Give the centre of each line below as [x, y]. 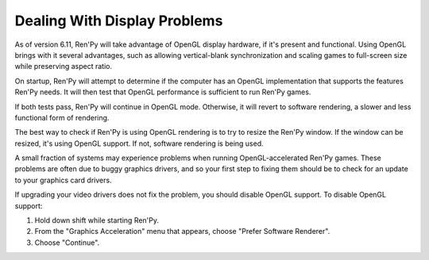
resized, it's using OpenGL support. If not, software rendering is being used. [139, 143]
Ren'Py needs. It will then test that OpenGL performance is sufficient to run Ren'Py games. [163, 92]
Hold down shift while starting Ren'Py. [97, 220]
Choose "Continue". [67, 243]
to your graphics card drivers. [63, 180]
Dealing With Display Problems [119, 21]
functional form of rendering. [62, 117]
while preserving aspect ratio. [64, 67]
